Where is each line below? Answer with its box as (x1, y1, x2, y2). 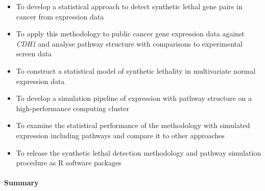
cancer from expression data (16, 11, 104, 22)
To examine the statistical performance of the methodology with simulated (16, 120, 250, 131)
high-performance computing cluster (16, 102, 129, 113)
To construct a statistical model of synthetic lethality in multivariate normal (16, 65, 256, 76)
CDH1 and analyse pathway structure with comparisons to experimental (16, 38, 243, 49)
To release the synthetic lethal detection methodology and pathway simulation (16, 147, 261, 158)
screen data (16, 48, 52, 59)
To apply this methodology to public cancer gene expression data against (16, 28, 245, 39)
